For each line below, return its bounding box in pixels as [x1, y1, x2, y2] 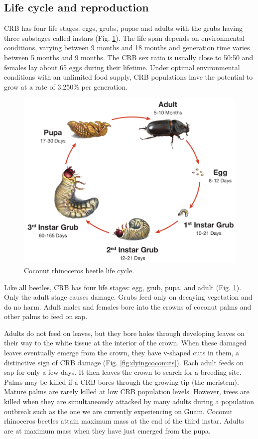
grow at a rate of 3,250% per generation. [4, 81, 128, 92]
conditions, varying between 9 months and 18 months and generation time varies [4, 42, 250, 53]
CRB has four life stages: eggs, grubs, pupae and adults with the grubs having [4, 23, 243, 33]
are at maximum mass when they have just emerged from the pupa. [4, 425, 211, 436]
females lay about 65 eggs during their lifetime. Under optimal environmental [4, 62, 240, 72]
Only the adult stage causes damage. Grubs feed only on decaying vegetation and [4, 292, 253, 302]
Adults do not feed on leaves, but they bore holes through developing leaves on [4, 328, 245, 338]
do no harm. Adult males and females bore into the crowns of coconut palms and [4, 301, 252, 312]
